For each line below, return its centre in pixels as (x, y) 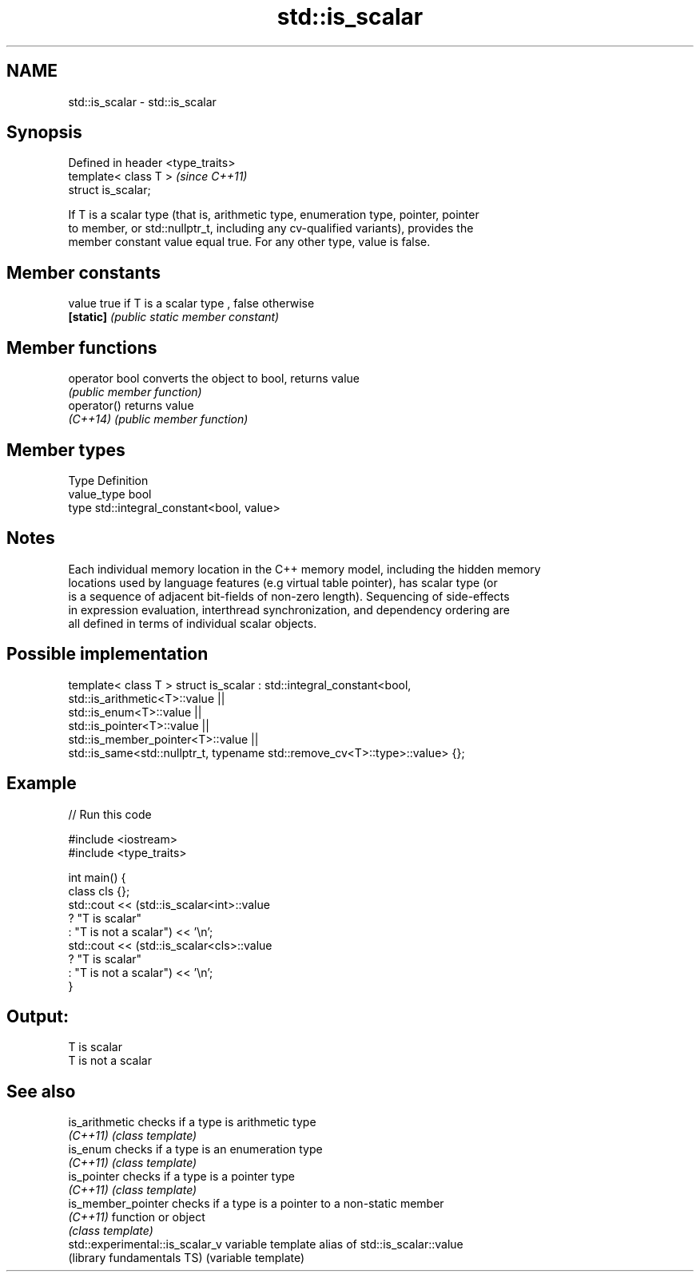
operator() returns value (131, 406)
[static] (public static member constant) (174, 317)
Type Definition (108, 480)
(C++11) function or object (137, 1217)
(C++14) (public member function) (158, 419)
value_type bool (110, 494)
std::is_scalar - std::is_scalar (142, 101)
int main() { (97, 877)
